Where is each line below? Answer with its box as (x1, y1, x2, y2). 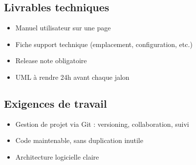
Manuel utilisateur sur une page (15, 23, 111, 33)
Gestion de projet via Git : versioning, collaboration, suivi (15, 118, 189, 129)
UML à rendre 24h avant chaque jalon (15, 71, 130, 82)
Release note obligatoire (15, 55, 87, 66)
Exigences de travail (4, 95, 107, 111)
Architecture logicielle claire (15, 151, 99, 162)
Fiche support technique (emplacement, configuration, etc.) (15, 39, 193, 49)
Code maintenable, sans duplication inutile (15, 135, 143, 145)
